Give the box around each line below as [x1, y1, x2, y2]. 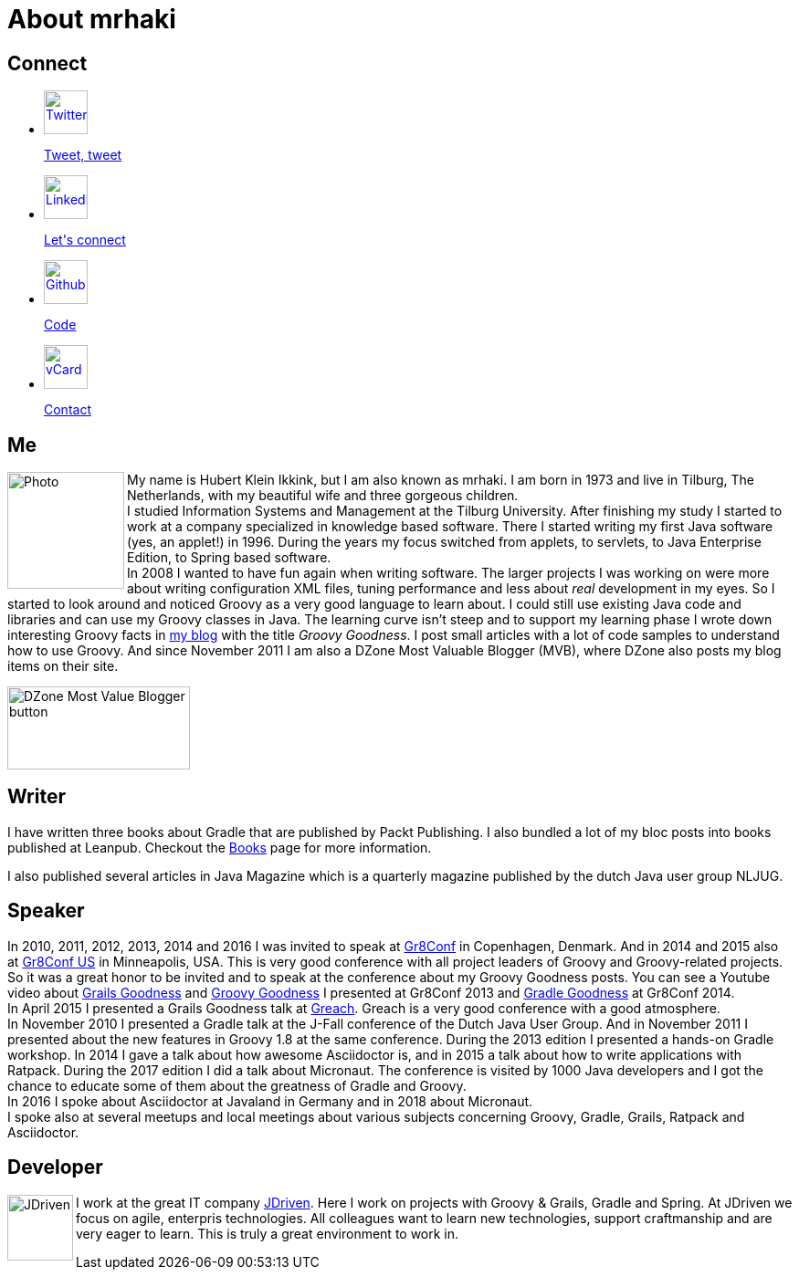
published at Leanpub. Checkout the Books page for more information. [7, 839, 432, 855]
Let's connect [44, 232, 126, 248]
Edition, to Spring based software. [127, 550, 331, 566]
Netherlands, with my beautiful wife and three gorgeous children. [127, 487, 519, 504]
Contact [44, 402, 91, 418]
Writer [7, 785, 66, 809]
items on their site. [7, 658, 119, 675]
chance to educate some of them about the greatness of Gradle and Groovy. [7, 1077, 467, 1094]
